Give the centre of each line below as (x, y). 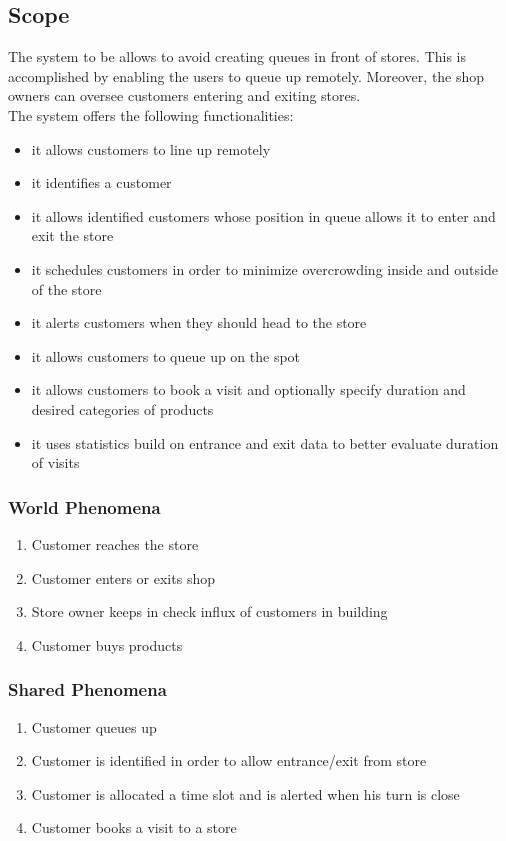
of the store (66, 288)
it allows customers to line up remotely (151, 148)
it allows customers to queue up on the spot (166, 355)
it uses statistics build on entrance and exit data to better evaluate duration (265, 442)
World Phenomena (84, 506)
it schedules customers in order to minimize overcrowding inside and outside (264, 268)
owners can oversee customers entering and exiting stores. (184, 95)
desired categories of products (122, 408)
